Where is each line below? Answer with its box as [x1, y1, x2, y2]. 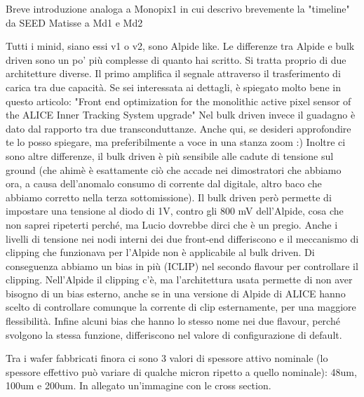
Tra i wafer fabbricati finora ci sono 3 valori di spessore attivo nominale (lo [6, 351, 328, 365]
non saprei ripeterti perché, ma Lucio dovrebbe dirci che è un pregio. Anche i [6, 217, 338, 231]
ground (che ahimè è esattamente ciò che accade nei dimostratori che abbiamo [6, 162, 342, 177]
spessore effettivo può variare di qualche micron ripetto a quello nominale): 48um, [6, 364, 357, 379]
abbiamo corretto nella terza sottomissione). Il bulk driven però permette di [6, 189, 332, 204]
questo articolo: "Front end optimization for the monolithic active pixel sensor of [6, 93, 351, 108]
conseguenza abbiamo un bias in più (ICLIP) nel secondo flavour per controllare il [6, 258, 358, 273]
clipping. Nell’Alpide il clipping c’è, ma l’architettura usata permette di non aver [6, 272, 353, 287]
